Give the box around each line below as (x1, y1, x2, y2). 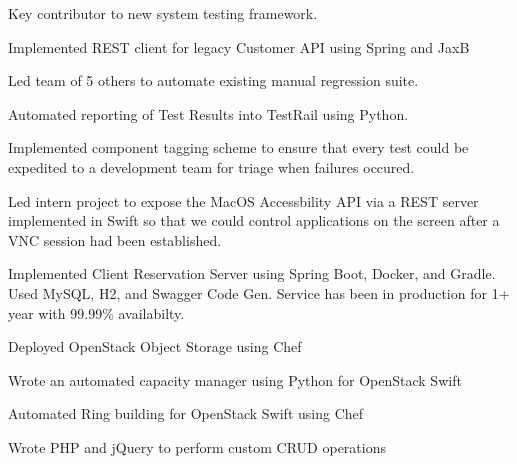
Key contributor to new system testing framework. (8, 3, 318, 23)
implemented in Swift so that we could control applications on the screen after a (8, 210, 500, 231)
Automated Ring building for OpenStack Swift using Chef (8, 403, 364, 424)
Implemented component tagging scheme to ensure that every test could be (8, 137, 469, 158)
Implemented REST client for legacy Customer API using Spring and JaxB (8, 36, 470, 57)
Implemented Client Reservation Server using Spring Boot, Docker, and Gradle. (8, 263, 496, 284)
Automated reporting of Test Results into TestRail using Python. (8, 103, 409, 124)
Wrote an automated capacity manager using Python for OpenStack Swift (8, 369, 462, 390)
